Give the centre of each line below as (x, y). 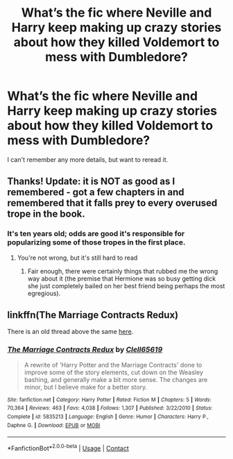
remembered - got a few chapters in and (96, 192)
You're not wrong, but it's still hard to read (77, 258)
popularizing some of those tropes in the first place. (96, 242)
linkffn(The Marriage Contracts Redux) (93, 315)
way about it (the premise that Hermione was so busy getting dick (122, 278)
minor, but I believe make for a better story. (86, 387)
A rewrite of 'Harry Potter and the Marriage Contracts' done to (113, 365)
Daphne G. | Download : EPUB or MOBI (54, 425)
